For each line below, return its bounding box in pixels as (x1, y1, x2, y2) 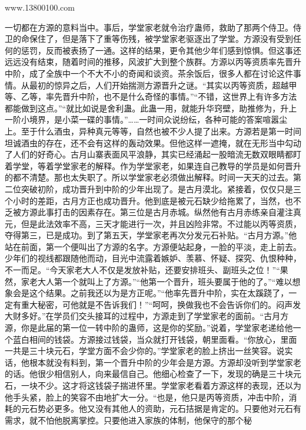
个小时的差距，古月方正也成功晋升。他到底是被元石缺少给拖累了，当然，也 (5, 194, 293, 206)
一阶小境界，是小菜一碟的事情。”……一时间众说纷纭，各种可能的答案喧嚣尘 (5, 113, 288, 126)
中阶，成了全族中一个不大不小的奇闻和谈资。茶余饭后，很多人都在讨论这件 (5, 67, 293, 79)
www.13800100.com (5, 1, 75, 13)
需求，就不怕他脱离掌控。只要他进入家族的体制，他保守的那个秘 (5, 413, 252, 426)
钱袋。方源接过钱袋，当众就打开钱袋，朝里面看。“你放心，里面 (54, 333, 297, 345)
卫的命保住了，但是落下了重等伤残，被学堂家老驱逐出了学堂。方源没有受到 (5, 32, 293, 45)
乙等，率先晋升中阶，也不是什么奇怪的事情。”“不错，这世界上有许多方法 (21, 90, 297, 103)
